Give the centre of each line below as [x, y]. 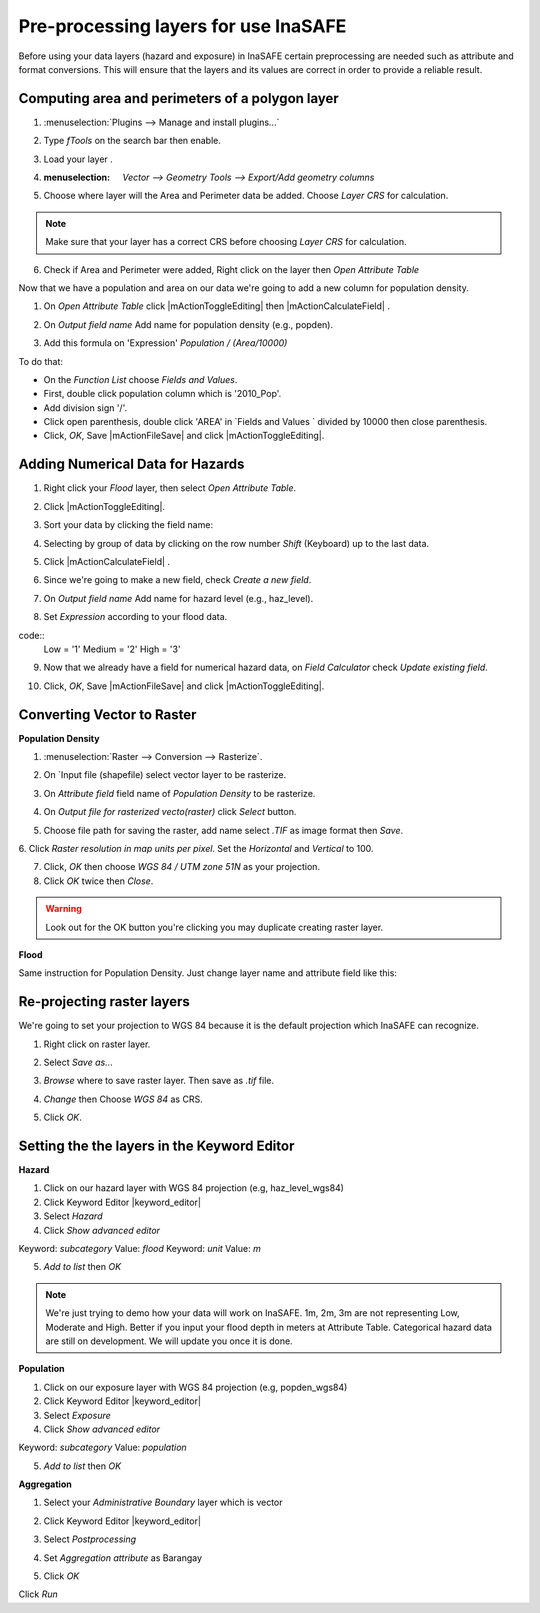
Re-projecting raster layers [104, 1001]
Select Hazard [73, 1216]
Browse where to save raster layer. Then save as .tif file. [159, 1081]
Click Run [38, 1594]
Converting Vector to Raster [107, 714]
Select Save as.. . [78, 1062]
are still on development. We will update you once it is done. [169, 1341]
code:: [31, 635]
